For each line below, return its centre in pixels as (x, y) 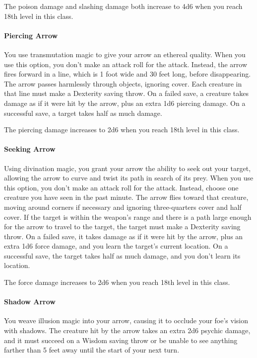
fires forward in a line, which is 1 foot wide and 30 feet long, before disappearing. (128, 74)
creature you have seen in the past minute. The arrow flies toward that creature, (126, 197)
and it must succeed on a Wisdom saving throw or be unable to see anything (121, 340)
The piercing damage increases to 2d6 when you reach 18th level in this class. (122, 130)
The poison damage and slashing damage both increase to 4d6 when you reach (123, 6)
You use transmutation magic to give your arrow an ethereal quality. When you (125, 54)
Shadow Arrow (30, 302)
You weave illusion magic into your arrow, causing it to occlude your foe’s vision (126, 320)
